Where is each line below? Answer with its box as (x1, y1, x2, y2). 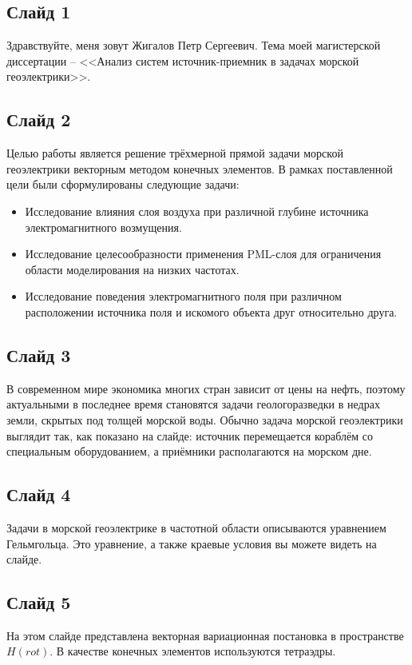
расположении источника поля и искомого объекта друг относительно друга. (25, 303, 398, 320)
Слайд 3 (6, 342, 71, 367)
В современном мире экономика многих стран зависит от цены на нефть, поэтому (6, 380, 406, 396)
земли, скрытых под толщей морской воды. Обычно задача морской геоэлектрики (6, 411, 403, 428)
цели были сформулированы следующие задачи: (6, 176, 240, 193)
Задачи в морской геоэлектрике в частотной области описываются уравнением (6, 519, 386, 536)
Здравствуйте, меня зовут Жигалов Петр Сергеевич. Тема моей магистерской (6, 37, 381, 54)
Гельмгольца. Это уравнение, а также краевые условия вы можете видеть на (6, 535, 377, 552)
